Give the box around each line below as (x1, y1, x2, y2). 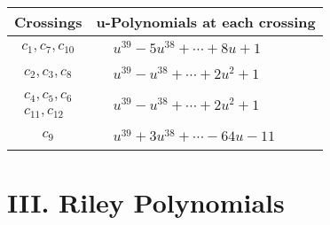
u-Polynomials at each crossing (96, 12, 316, 32)
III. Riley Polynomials (7, 183, 285, 220)
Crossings (14, 12, 82, 32)
